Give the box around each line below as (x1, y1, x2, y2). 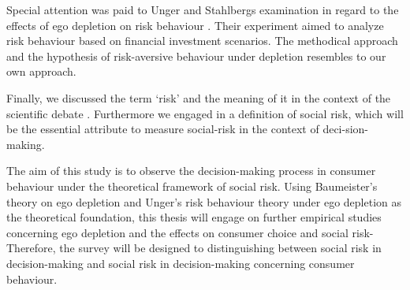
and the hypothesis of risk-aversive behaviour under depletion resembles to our (6, 47, 386, 64)
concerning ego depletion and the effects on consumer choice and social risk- (6, 224, 374, 240)
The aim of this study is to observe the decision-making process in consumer (6, 162, 376, 179)
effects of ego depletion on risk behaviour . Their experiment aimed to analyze (6, 17, 384, 33)
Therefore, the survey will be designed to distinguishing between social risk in (6, 240, 382, 256)
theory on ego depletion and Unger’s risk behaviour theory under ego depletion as (6, 193, 402, 210)
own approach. (6, 63, 76, 80)
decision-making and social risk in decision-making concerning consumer (6, 255, 355, 271)
